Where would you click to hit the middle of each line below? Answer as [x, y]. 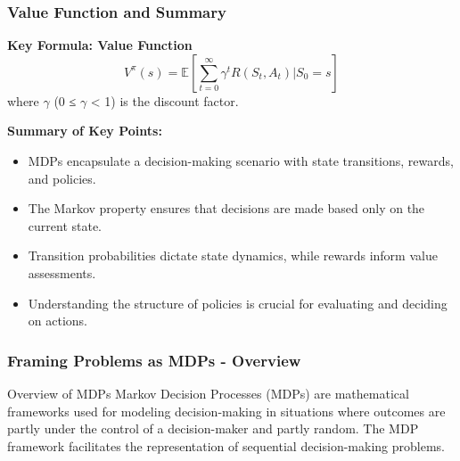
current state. [65, 225]
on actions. [57, 321]
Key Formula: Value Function [100, 45]
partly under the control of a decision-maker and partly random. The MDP [213, 428]
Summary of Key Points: [85, 131]
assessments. [62, 272]
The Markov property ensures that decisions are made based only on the [226, 208]
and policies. [62, 178]
